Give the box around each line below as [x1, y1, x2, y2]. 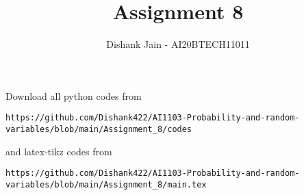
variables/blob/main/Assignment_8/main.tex [5, 179, 207, 190]
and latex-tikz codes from [5, 144, 112, 158]
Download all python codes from [5, 88, 142, 103]
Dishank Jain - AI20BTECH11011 [106, 37, 250, 51]
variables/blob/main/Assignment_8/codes [5, 124, 192, 134]
